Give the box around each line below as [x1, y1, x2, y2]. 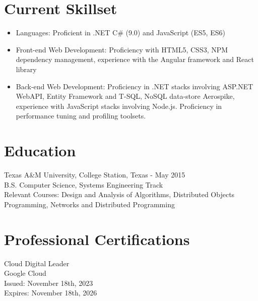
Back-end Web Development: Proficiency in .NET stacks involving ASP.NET [16, 81, 253, 91]
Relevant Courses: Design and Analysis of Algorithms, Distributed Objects [4, 189, 235, 200]
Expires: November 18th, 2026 [4, 287, 97, 298]
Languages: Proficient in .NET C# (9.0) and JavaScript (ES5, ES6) [16, 27, 225, 38]
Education [4, 140, 76, 161]
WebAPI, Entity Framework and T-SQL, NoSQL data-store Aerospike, [16, 91, 235, 101]
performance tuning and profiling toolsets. [16, 110, 146, 121]
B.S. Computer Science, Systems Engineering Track [4, 179, 163, 190]
